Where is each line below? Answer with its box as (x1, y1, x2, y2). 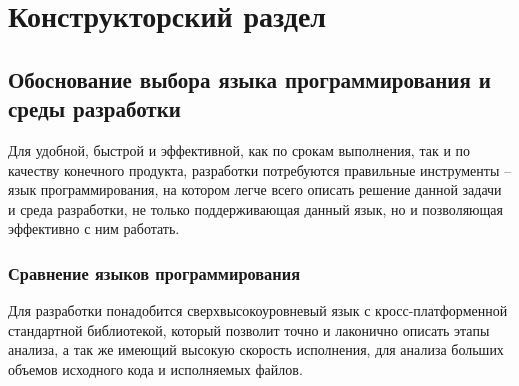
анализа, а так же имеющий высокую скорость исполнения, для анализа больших (8, 339, 504, 360)
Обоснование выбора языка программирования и (8, 63, 491, 94)
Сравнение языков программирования (8, 260, 300, 285)
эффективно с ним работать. (8, 218, 180, 239)
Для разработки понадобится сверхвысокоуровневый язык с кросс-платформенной (8, 300, 508, 321)
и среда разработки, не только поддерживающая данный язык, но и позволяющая (8, 198, 504, 219)
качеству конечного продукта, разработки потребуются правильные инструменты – (8, 159, 511, 180)
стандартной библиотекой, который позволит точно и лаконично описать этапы (8, 319, 490, 340)
